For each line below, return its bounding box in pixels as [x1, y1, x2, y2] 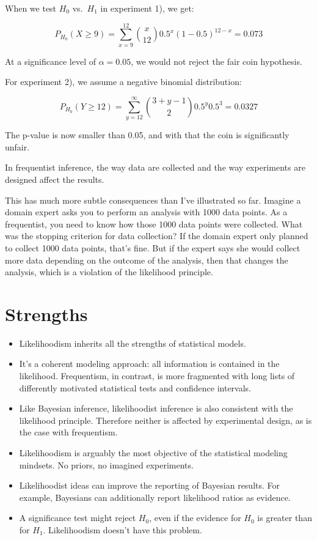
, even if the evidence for [149, 511, 241, 524]
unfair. [5, 140, 30, 153]
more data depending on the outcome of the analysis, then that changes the [5, 253, 288, 266]
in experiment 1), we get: [100, 2, 194, 14]
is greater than [257, 511, 312, 524]
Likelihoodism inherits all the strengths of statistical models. [19, 336, 246, 349]
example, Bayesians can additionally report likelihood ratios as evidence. [19, 490, 291, 503]
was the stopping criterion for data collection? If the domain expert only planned [5, 229, 308, 242]
